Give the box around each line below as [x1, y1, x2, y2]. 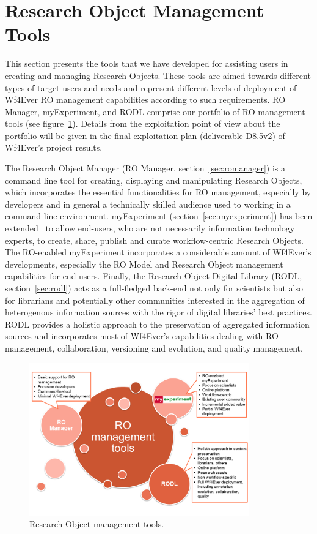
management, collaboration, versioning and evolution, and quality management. [5, 341, 303, 354]
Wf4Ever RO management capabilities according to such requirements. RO [5, 93, 286, 106]
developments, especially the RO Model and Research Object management [5, 257, 283, 270]
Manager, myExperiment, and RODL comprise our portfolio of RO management [5, 105, 305, 118]
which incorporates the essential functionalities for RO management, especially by [5, 186, 312, 198]
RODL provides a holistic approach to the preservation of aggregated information [5, 317, 310, 330]
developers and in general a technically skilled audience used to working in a [5, 197, 291, 210]
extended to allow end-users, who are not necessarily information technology [5, 222, 295, 235]
